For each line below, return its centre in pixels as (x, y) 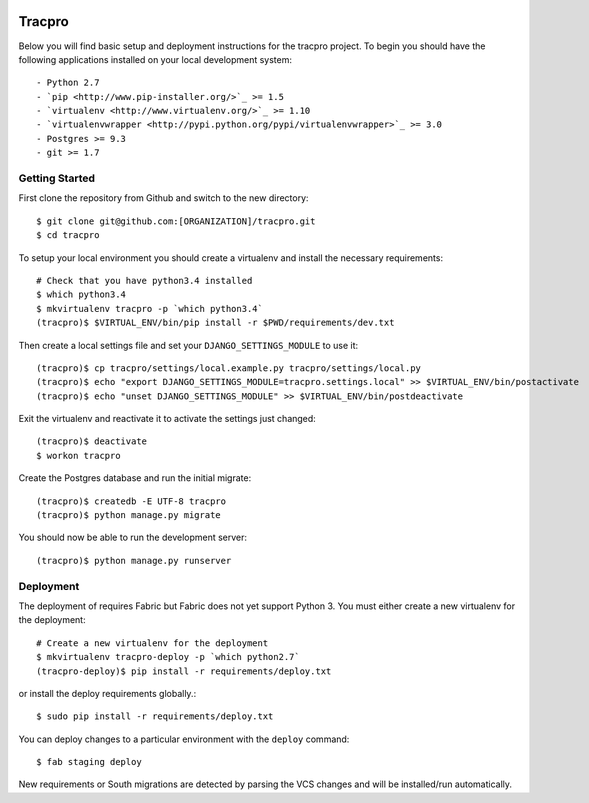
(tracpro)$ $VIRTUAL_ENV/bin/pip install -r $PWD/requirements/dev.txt (215, 323)
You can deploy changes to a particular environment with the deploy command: (184, 739)
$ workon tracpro (78, 455)
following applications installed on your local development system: (155, 59)
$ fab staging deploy (89, 762)
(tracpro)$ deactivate (92, 441)
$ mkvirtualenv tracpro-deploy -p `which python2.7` (168, 657)
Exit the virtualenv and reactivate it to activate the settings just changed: (167, 419)
